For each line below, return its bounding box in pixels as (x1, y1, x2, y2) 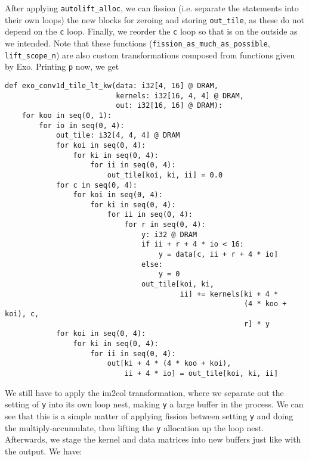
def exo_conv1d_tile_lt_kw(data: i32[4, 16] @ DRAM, (5, 81, 218, 90)
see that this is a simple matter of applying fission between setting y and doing (5, 409, 293, 422)
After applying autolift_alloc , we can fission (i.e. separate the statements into (5, 2, 299, 14)
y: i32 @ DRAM (141, 230, 197, 239)
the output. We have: (5, 444, 82, 457)
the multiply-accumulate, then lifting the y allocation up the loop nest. (5, 421, 264, 434)
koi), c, (5, 310, 39, 319)
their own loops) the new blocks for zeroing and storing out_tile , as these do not (5, 13, 304, 26)
